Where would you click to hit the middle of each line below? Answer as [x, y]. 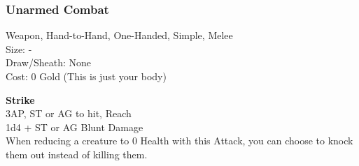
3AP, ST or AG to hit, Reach [69, 113]
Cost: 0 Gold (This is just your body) [86, 76]
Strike [20, 99]
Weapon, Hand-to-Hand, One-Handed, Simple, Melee [119, 35]
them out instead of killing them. [77, 154]
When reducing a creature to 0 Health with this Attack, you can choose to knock [179, 141]
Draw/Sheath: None [48, 62]
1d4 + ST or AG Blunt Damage [75, 127]
